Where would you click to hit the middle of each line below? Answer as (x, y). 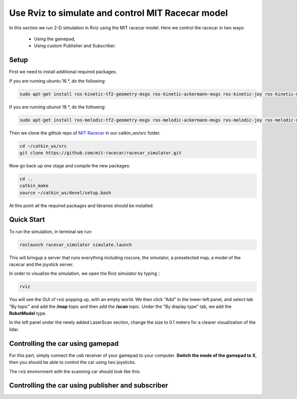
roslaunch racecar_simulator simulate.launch (76, 245)
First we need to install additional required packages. (63, 72)
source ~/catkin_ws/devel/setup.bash (65, 193)
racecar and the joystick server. (41, 264)
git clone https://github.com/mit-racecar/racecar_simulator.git (100, 153)
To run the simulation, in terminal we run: (51, 231)
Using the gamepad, (54, 39)
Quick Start (27, 220)
